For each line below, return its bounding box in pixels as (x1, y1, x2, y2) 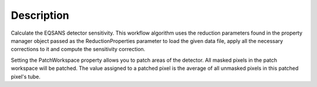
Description (11, 9, 70, 22)
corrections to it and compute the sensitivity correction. (11, 46, 146, 53)
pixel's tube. (11, 73, 41, 80)
